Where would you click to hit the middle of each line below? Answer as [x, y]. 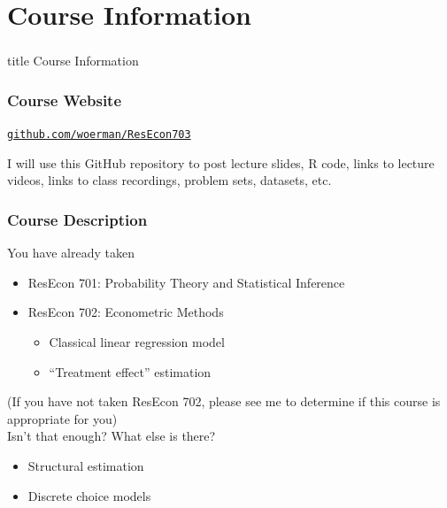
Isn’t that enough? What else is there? [112, 436]
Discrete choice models [89, 495]
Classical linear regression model [137, 341]
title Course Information [73, 61]
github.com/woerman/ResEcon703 [99, 135]
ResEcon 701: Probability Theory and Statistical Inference [186, 282]
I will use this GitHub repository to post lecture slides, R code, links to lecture [221, 162]
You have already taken [71, 253]
